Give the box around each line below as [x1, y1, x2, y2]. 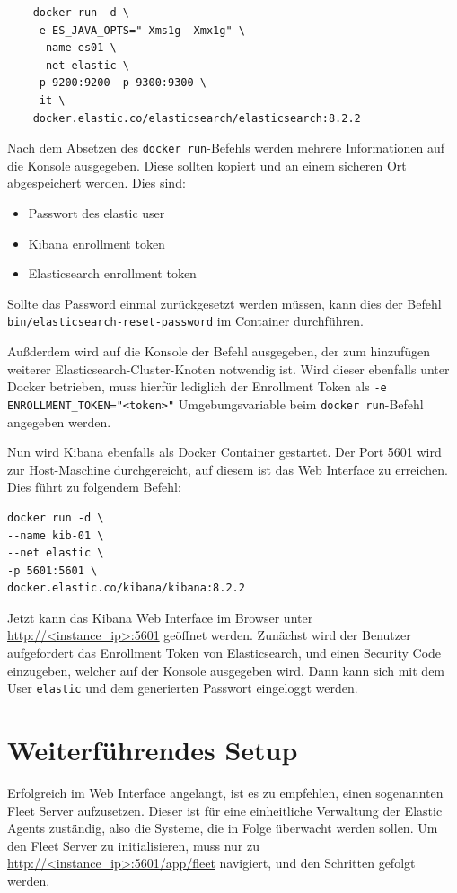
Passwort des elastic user [28, 204, 165, 222]
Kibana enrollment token [28, 233, 165, 252]
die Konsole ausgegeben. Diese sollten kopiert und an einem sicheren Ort [7, 155, 407, 174]
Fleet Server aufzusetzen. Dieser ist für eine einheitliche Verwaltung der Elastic [7, 801, 443, 819]
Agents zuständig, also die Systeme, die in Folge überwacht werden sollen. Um [7, 819, 438, 837]
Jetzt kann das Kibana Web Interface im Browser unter [7, 608, 313, 626]
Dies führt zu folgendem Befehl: [7, 477, 181, 496]
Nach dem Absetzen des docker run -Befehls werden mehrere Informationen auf [7, 138, 445, 157]
